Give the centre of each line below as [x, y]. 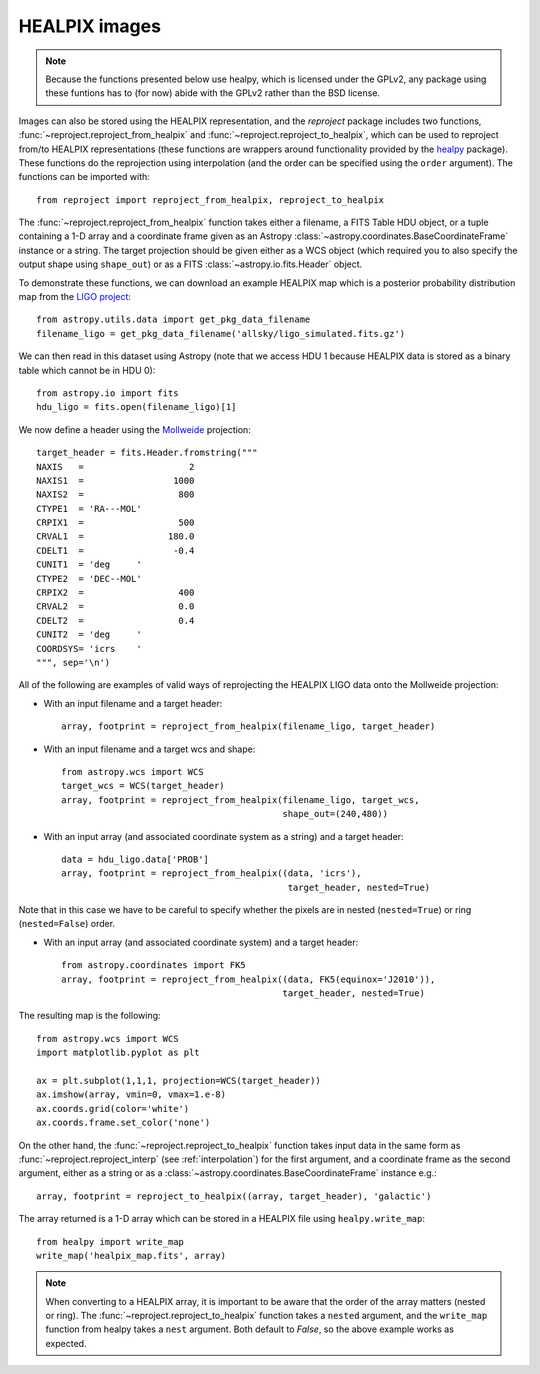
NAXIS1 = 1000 [115, 480]
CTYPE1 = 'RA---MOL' [89, 508]
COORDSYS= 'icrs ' [89, 648]
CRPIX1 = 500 [115, 523]
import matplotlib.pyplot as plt [118, 1053]
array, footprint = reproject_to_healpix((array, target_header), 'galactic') [234, 1196]
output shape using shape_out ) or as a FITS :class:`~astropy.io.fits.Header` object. [190, 264]
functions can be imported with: [84, 177]
